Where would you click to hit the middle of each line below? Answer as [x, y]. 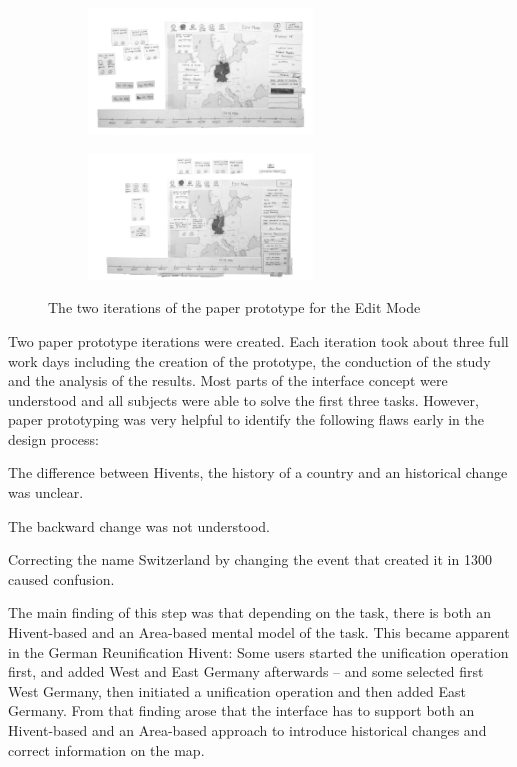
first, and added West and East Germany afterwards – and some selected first [246, 671]
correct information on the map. [106, 749]
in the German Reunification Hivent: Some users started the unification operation [258, 651]
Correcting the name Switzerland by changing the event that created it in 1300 [250, 559]
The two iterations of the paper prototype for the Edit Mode [234, 307]
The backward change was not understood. [139, 525]
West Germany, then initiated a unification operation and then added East [237, 690]
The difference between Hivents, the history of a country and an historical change [258, 472]
